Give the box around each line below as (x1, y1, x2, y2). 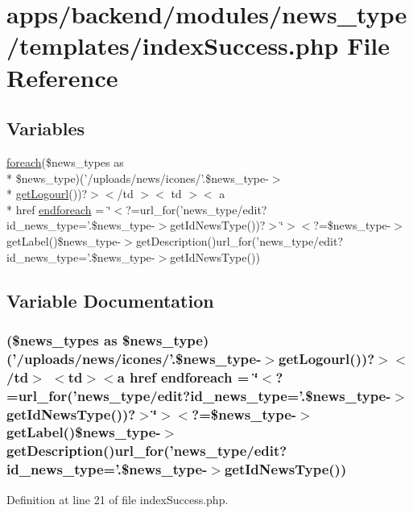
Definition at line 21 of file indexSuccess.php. (6, 490, 229, 507)
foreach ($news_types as (6, 153, 124, 170)
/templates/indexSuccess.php (6, 29, 339, 62)
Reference (6, 60, 118, 93)
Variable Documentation (6, 288, 214, 312)
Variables (6, 116, 85, 141)
